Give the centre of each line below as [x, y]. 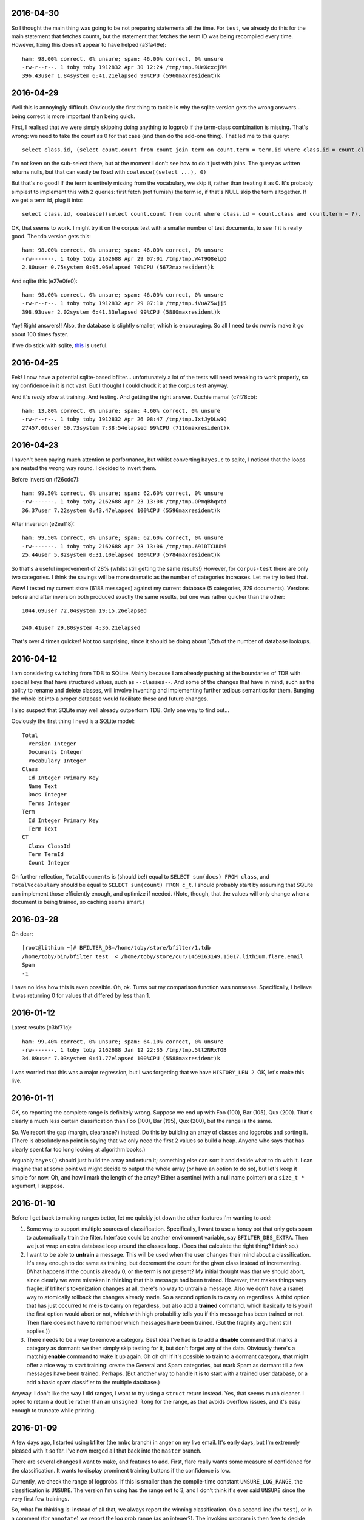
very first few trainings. [40, 1498]
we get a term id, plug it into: [47, 200]
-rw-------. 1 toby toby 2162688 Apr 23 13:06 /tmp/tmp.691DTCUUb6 [124, 546]
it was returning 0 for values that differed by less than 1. [81, 996]
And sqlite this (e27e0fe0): [45, 281]
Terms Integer [49, 803]
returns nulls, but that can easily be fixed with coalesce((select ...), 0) [109, 172]
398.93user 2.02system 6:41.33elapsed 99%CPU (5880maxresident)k [121, 312]
